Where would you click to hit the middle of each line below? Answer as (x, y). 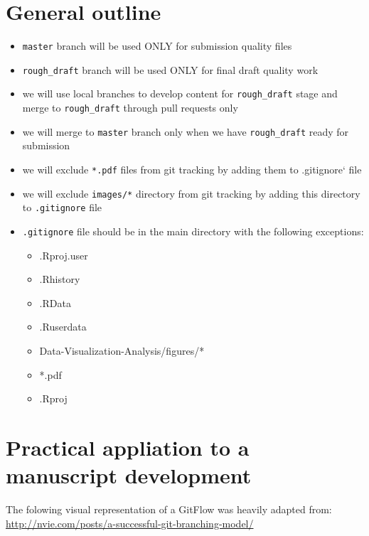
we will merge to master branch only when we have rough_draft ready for (186, 131)
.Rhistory (60, 279)
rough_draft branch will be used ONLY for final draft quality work (170, 69)
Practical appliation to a (128, 447)
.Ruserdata (63, 327)
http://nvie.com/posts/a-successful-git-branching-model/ (130, 523)
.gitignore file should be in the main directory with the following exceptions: (193, 231)
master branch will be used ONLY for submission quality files (157, 46)
